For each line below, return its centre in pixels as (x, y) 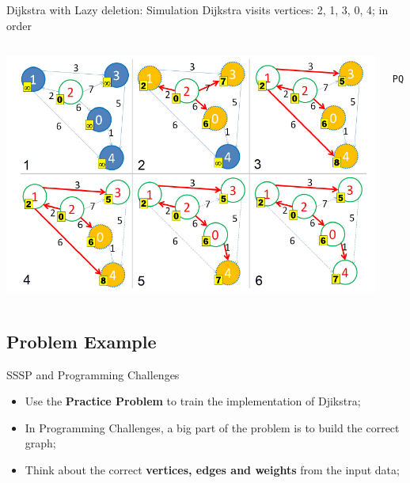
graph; (40, 443)
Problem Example (82, 341)
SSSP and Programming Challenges (93, 374)
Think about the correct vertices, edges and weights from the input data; (212, 469)
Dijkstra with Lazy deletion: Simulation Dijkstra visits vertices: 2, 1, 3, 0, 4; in (197, 10)
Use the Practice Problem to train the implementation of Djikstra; (193, 401)
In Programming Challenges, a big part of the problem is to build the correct (212, 427)
